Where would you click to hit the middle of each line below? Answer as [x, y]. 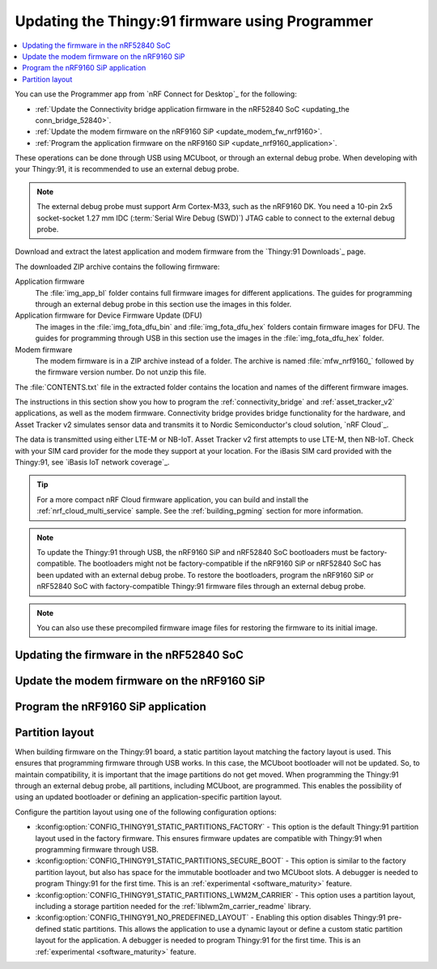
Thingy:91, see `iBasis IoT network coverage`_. [92, 463]
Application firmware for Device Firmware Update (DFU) [108, 315]
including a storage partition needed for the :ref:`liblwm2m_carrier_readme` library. [173, 906]
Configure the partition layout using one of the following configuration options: [146, 812]
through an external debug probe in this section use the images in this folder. [163, 304]
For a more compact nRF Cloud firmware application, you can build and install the [173, 499]
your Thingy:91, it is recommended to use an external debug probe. [127, 169]
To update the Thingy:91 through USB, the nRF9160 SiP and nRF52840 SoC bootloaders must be [198, 552]
